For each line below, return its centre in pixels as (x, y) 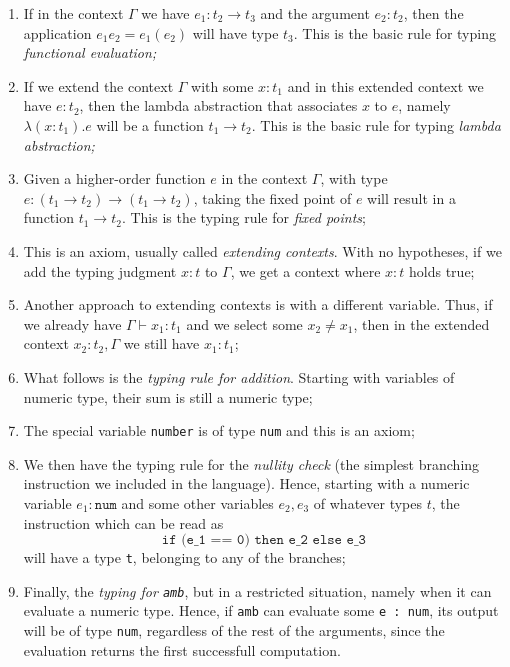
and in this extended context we (385, 85)
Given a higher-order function (114, 178)
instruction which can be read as (123, 522)
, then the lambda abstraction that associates (218, 105)
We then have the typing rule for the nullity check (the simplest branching (251, 463)
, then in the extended (421, 323)
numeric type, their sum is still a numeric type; (168, 396)
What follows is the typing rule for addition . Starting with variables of (239, 376)
